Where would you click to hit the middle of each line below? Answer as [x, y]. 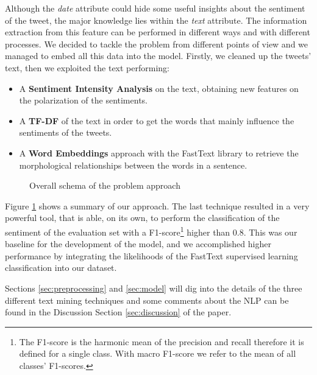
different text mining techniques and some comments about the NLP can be [147, 300]
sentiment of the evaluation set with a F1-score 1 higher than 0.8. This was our [151, 231]
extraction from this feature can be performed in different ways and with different [158, 32]
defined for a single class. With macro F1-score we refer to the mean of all [158, 353]
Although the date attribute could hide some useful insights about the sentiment [155, 8]
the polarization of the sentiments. [83, 100]
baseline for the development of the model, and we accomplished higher [138, 244]
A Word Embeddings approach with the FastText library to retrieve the [159, 152]
